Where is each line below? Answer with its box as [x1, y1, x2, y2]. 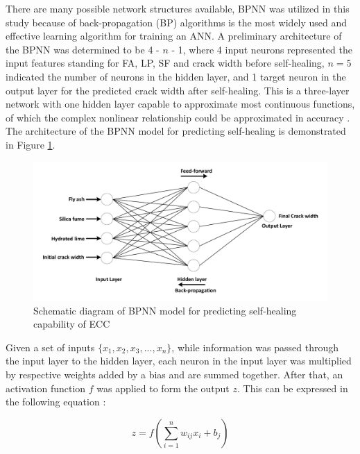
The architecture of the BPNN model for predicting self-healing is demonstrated [6, 124, 346, 138]
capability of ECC [33, 317, 110, 331]
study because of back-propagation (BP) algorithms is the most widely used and [6, 15, 348, 29]
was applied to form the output [96, 380, 230, 395]
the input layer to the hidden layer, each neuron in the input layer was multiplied [6, 353, 352, 368]
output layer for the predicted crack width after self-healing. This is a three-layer [6, 83, 350, 97]
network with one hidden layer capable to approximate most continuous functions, [6, 96, 355, 111]
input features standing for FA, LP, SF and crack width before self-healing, [6, 56, 325, 70]
